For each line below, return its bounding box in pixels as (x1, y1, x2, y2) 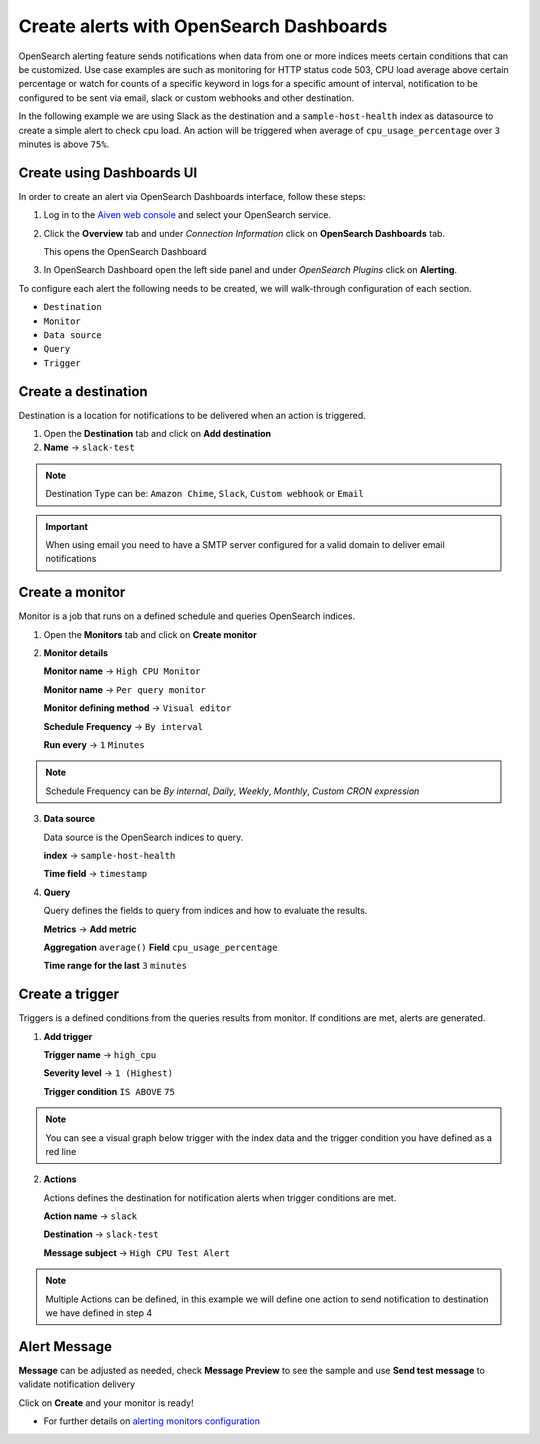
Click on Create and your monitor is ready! (18, 1396, 194, 1409)
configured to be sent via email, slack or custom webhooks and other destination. (18, 91, 355, 104)
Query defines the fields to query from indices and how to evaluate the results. (43, 905, 368, 917)
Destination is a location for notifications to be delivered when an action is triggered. (18, 409, 367, 421)
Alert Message (18, 1338, 113, 1355)
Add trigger (43, 1030, 93, 1042)
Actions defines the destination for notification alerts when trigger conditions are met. (43, 1191, 397, 1204)
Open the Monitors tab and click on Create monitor (43, 628, 257, 640)
